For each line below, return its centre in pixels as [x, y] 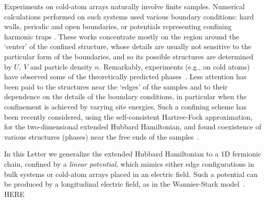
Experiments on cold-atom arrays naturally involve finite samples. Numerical [125, 6]
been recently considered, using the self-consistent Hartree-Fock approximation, [128, 116]
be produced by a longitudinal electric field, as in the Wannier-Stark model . [125, 184]
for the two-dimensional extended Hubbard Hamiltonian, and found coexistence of [133, 127]
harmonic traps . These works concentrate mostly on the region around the [122, 36]
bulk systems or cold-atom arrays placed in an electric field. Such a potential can [131, 174]
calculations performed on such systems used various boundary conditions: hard [129, 16]
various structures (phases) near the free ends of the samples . [102, 136]
